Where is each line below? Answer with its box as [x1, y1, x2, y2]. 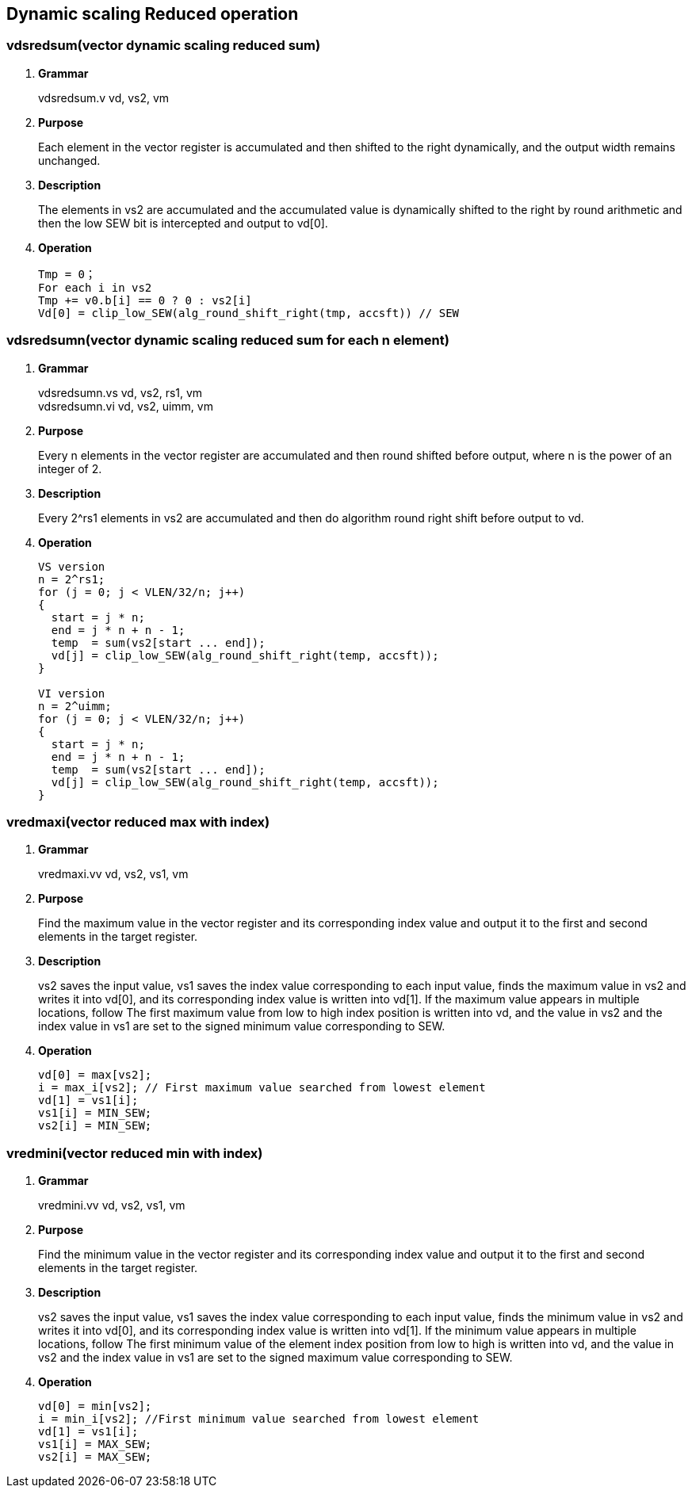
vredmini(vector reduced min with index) [6, 1144, 263, 1161]
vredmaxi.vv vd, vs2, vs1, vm [38, 867, 189, 881]
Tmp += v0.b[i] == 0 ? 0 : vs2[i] [38, 293, 252, 307]
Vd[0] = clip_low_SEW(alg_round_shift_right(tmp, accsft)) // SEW [38, 306, 460, 319]
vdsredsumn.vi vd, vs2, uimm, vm [38, 399, 213, 413]
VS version [38, 560, 105, 573]
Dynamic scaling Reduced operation [6, 4, 299, 24]
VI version [38, 686, 105, 700]
